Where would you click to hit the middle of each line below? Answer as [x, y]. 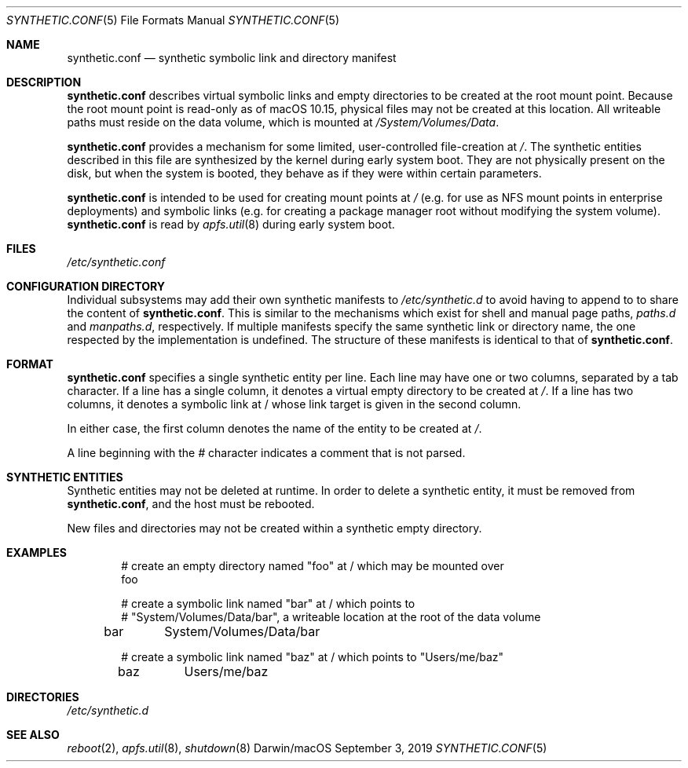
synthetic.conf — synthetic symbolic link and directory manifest [232, 58]
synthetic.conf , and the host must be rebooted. [191, 504]
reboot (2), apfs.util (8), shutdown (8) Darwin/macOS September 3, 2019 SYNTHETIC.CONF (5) [307, 748]
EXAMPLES [37, 552]
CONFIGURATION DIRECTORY [86, 286]
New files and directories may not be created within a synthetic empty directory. [274, 528]
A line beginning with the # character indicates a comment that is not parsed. [266, 453]
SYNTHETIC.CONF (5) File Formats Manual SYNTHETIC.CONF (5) [173, 20]
